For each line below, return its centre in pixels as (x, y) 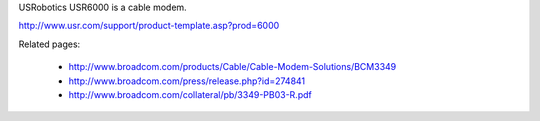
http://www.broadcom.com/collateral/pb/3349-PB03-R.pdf (190, 94)
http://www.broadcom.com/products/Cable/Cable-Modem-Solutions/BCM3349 (232, 67)
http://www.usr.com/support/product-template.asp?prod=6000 (149, 26)
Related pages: (49, 44)
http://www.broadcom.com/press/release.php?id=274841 (187, 81)
